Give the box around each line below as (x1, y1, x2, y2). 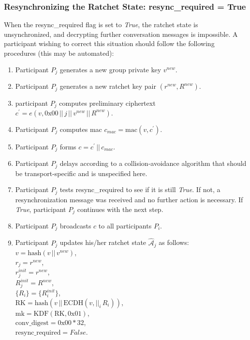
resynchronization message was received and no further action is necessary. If (15, 194, 243, 204)
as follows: (159, 237, 189, 247)
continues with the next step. (77, 204, 163, 214)
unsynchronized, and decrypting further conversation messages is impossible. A (4, 29, 238, 39)
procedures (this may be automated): (4, 48, 114, 58)
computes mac (59, 124, 102, 134)
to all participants (98, 220, 152, 230)
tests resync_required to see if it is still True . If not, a (59, 184, 221, 194)
